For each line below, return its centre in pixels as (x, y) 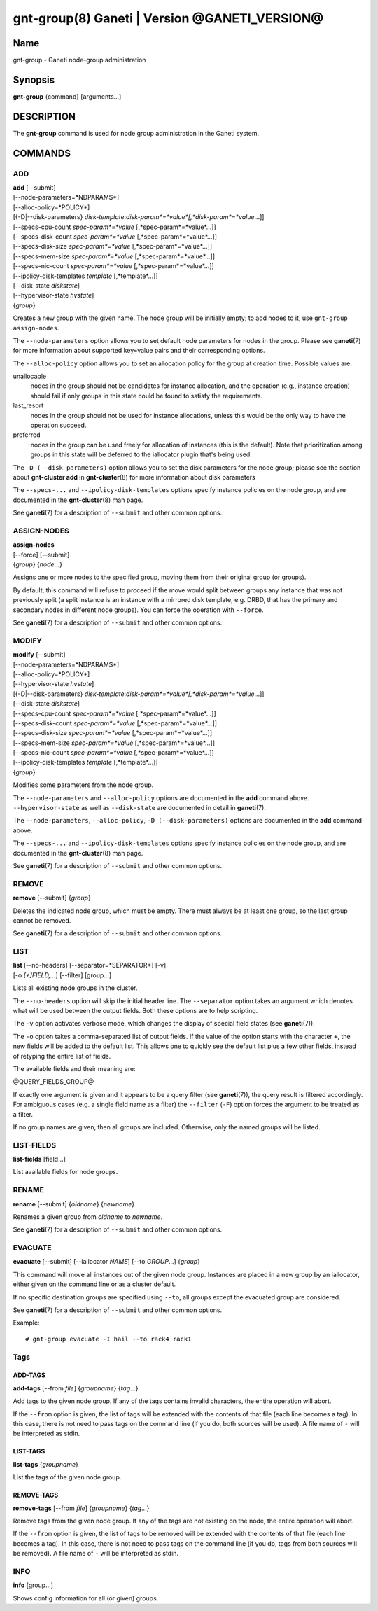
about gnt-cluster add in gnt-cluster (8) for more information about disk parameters (134, 477)
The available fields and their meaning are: (74, 1068)
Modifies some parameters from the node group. (83, 785)
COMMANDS (42, 153)
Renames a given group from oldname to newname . (88, 1216)
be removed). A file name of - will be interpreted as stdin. (96, 1554)
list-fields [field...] (40, 1159)
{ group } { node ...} (38, 564)
